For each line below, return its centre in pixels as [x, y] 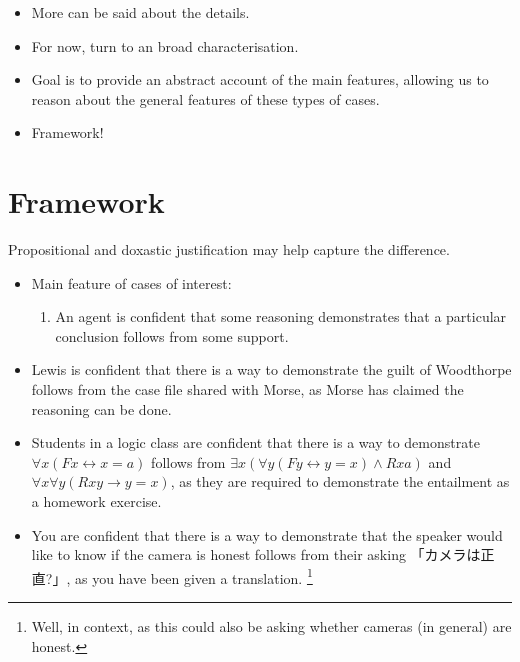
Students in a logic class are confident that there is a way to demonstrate [255, 442]
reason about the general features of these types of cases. [205, 98]
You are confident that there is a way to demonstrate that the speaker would [267, 534]
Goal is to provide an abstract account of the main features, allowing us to [260, 79]
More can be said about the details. [140, 12]
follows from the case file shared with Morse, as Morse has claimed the [247, 389]
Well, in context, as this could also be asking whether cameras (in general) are [271, 626]
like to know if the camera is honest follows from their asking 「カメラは [256, 554]
